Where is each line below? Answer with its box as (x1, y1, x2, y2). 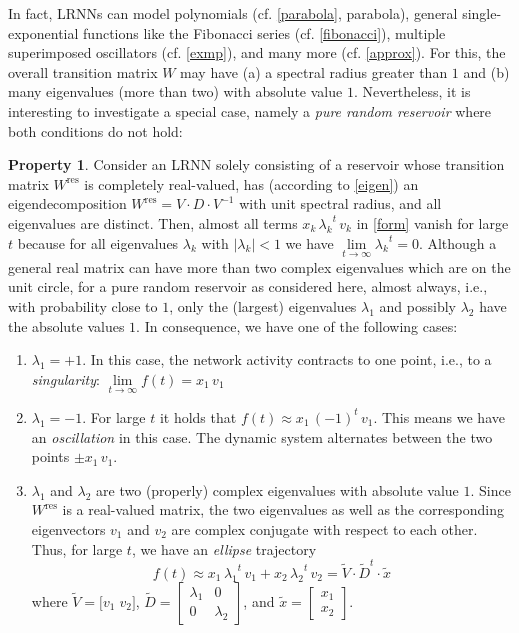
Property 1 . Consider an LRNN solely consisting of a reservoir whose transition (8, 154, 505, 175)
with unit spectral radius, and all (239, 193, 442, 214)
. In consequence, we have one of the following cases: (136, 315, 458, 336)
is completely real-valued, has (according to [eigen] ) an (84, 173, 419, 194)
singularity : (31, 368, 100, 389)
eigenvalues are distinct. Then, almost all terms (8, 212, 298, 233)
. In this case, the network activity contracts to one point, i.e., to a (82, 349, 492, 370)
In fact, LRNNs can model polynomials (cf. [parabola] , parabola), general (8, 3, 458, 23)
